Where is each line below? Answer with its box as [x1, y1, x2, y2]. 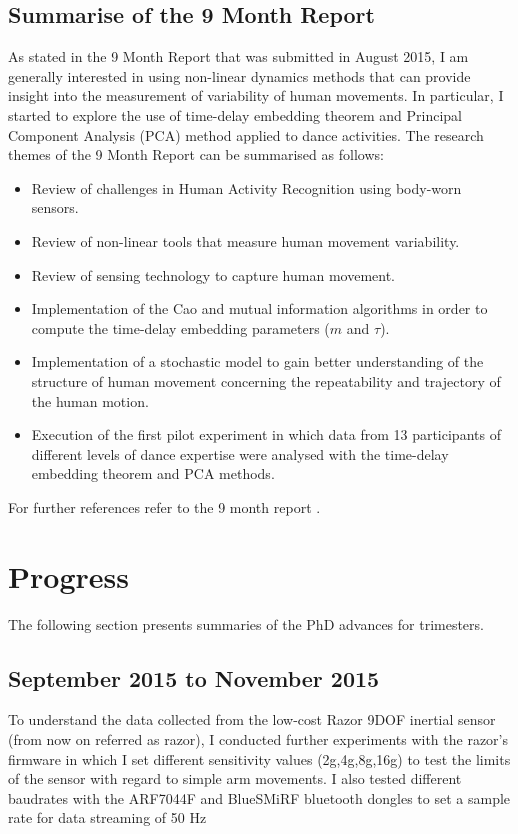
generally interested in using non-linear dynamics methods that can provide [8, 65, 471, 86]
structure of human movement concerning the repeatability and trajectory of [31, 370, 501, 391]
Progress [8, 555, 129, 596]
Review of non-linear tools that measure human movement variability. [31, 230, 460, 251]
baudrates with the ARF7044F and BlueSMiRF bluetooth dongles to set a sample [8, 787, 511, 808]
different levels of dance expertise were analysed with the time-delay [31, 443, 449, 464]
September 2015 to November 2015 [8, 662, 380, 693]
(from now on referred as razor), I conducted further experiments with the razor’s [8, 729, 508, 749]
